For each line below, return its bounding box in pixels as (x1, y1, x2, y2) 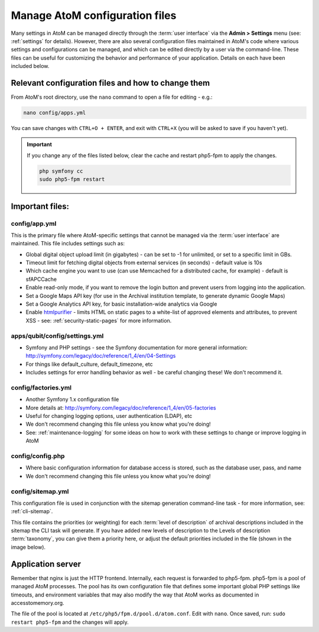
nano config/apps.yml (23, 109, 86, 116)
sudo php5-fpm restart (39, 176, 105, 183)
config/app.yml (11, 219, 57, 228)
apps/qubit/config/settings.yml (11, 332, 104, 340)
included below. (11, 63, 50, 70)
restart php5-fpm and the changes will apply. (11, 618, 129, 625)
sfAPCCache (25, 276, 57, 283)
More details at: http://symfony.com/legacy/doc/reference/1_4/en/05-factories (25, 404, 216, 411)
